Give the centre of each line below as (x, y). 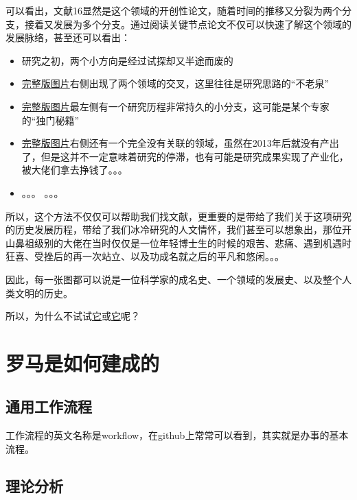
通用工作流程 (49, 406)
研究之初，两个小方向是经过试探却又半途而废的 (127, 60)
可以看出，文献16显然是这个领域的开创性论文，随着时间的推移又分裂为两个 (174, 10)
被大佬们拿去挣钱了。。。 (74, 170)
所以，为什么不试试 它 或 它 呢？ (73, 316)
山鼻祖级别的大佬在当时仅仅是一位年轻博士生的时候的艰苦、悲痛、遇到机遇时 (178, 242)
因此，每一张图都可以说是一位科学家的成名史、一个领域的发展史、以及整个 (174, 279)
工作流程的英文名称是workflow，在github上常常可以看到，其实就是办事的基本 (177, 435)
